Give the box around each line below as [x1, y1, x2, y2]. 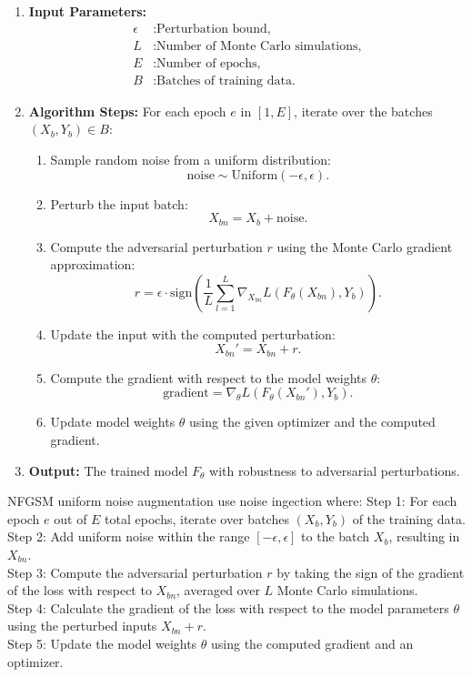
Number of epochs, [156, 56, 261, 70]
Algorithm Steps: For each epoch [28, 101, 226, 120]
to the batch [301, 527, 370, 546]
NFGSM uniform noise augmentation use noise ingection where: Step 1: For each [7, 491, 457, 510]
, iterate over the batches [294, 101, 433, 120]
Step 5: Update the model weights [7, 633, 197, 652]
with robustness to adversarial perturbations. [209, 460, 460, 480]
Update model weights [50, 412, 176, 431]
